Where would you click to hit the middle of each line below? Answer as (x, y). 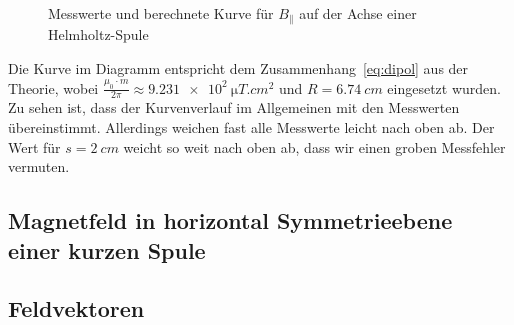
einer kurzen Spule (107, 249)
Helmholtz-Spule (98, 34)
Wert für (34, 146)
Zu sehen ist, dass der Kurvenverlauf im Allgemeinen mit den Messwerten (234, 107)
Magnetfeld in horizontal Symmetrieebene (230, 220)
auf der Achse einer (358, 13)
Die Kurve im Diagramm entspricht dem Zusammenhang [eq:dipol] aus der (238, 68)
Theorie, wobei (53, 87)
